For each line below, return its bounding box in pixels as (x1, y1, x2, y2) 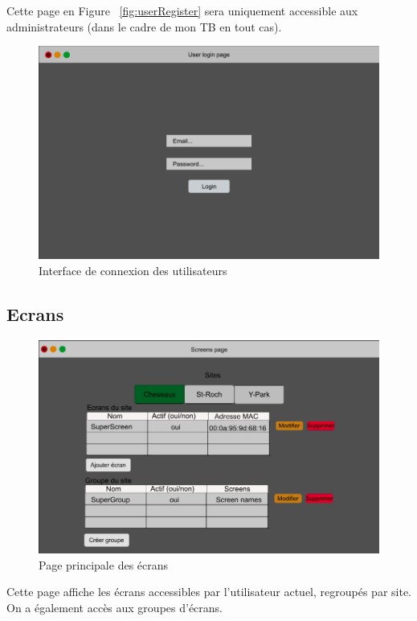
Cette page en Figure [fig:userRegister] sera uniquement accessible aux (6, 2, 358, 19)
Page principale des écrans (39, 556, 169, 573)
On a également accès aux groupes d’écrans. (6, 598, 223, 615)
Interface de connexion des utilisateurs (39, 261, 227, 278)
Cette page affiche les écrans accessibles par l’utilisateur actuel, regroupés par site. (6, 583, 411, 600)
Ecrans (6, 301, 64, 326)
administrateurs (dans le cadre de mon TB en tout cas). (6, 18, 282, 35)
